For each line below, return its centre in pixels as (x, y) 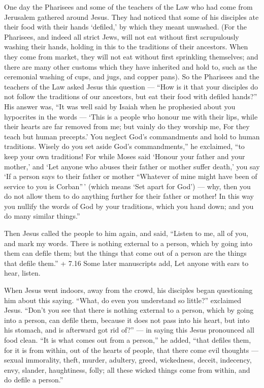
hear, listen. (22, 273)
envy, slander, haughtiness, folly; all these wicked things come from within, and (127, 369)
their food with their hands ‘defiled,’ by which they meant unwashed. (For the (126, 27)
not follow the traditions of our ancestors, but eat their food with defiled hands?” (131, 96)
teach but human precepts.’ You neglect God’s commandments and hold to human (132, 136)
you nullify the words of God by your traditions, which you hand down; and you (129, 206)
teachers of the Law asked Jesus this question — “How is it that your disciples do (131, 86)
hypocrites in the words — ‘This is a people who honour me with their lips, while (131, 116)
